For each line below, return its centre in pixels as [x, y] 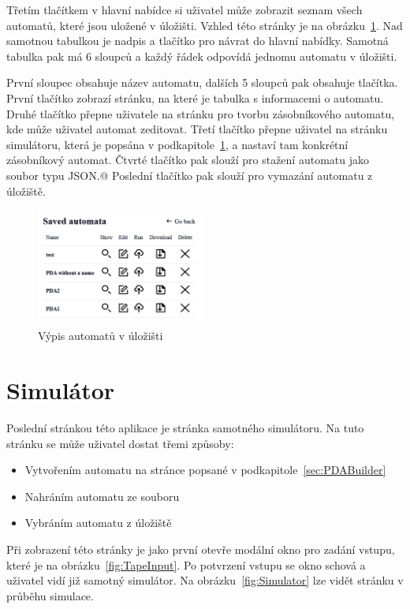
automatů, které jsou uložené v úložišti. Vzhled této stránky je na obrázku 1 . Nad [205, 25]
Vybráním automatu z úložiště [98, 523]
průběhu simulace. [50, 595]
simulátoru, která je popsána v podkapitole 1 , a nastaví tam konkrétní [177, 144]
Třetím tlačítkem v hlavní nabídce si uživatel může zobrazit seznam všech [184, 9]
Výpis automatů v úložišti [101, 336]
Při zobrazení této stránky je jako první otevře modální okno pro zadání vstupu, [201, 549]
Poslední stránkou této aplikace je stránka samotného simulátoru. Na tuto [185, 428]
